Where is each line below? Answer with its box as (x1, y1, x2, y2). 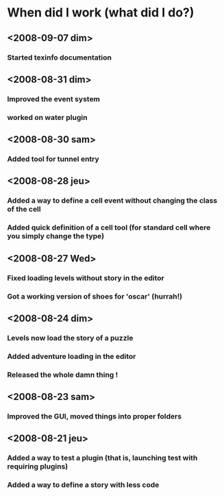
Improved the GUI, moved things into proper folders (7, 411, 182, 421)
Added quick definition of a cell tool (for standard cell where (7, 223, 211, 232)
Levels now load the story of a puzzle (7, 333, 134, 343)
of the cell (7, 204, 41, 214)
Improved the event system (7, 94, 101, 103)
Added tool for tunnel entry (7, 154, 99, 164)
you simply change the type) (7, 232, 105, 241)
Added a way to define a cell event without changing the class (7, 196, 218, 206)
